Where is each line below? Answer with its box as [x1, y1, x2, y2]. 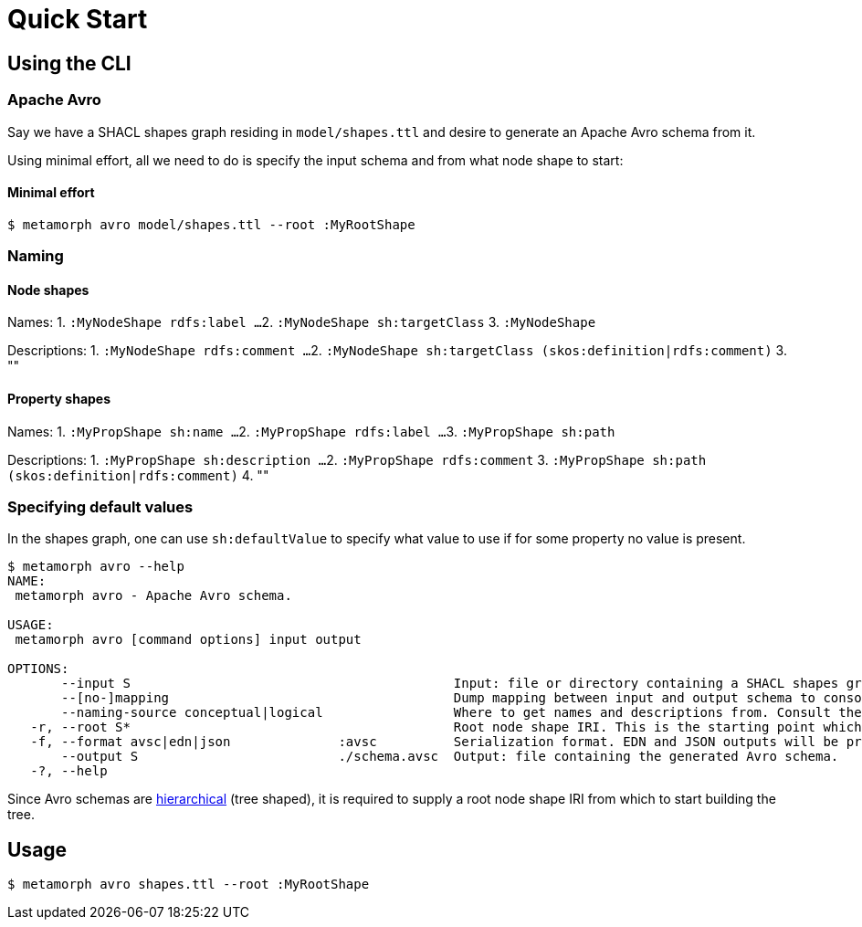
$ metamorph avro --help [7, 559, 184, 574]
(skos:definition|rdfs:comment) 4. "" [7, 467, 269, 483]
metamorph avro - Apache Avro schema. [15, 588, 292, 604]
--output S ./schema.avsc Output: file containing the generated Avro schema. [61, 749, 839, 764]
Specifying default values [7, 497, 194, 516]
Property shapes [7, 390, 111, 406]
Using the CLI [7, 51, 131, 75]
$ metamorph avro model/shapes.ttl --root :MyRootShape [7, 216, 415, 232]
